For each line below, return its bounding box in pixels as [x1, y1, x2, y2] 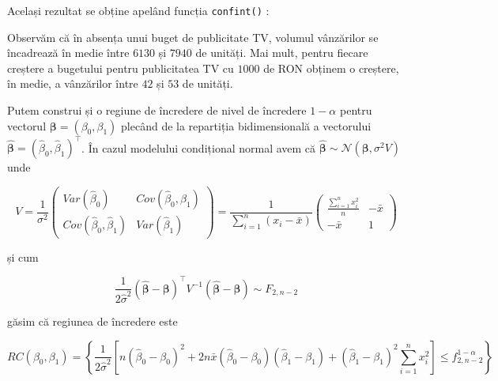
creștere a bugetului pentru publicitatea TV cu [7, 59, 234, 76]
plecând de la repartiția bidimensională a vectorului [121, 117, 372, 134]
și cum [7, 248, 39, 265]
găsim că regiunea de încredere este [7, 313, 178, 330]
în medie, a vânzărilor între [7, 75, 138, 92]
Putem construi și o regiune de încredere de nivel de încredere [7, 102, 307, 119]
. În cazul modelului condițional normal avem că [81, 139, 316, 156]
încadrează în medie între [7, 44, 130, 61]
